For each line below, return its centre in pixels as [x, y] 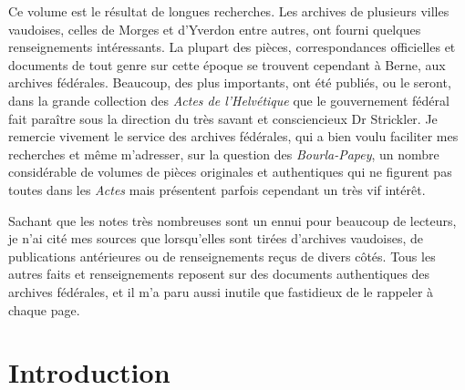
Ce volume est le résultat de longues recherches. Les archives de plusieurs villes [229, 11]
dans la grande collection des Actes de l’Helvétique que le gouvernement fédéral [229, 100]
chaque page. [44, 309]
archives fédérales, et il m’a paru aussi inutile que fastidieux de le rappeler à [221, 291]
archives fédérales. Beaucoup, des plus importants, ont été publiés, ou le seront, [230, 82]
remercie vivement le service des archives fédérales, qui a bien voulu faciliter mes [233, 136]
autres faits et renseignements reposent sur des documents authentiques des [219, 274]
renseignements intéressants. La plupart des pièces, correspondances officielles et [232, 47]
